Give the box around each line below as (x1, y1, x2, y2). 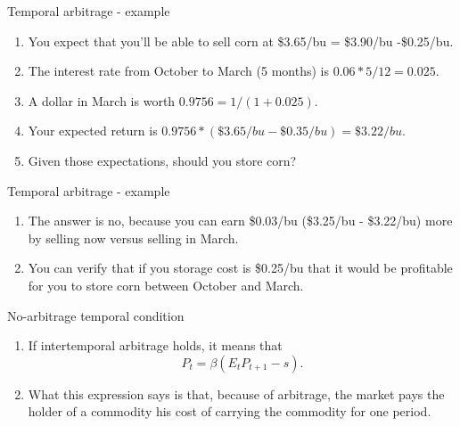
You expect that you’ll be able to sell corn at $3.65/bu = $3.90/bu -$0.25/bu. (28, 31, 454, 50)
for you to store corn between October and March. (28, 275, 304, 294)
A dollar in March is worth (28, 91, 176, 110)
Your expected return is (28, 121, 158, 140)
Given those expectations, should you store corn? (28, 151, 297, 169)
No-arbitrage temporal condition (7, 306, 185, 324)
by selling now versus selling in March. (28, 228, 239, 247)
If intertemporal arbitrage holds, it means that (28, 336, 283, 355)
